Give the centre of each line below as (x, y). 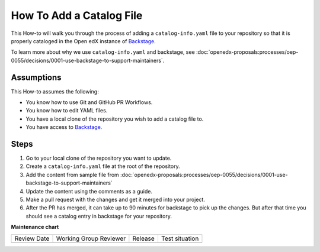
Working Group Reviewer (91, 238)
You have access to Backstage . (64, 127)
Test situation (180, 238)
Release (144, 238)
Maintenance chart (35, 227)
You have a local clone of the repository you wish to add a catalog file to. (115, 119)
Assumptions (36, 77)
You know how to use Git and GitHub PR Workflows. (89, 102)
